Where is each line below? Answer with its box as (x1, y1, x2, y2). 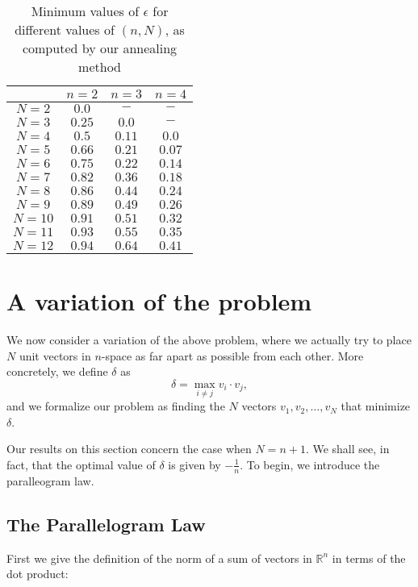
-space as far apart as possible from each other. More (101, 347, 364, 364)
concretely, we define (6, 363, 108, 380)
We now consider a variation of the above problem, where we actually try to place (6, 331, 412, 348)
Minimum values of (31, 2, 140, 20)
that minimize (341, 398, 411, 414)
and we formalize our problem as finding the (6, 398, 225, 414)
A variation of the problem (6, 285, 312, 318)
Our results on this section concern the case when (6, 440, 252, 457)
